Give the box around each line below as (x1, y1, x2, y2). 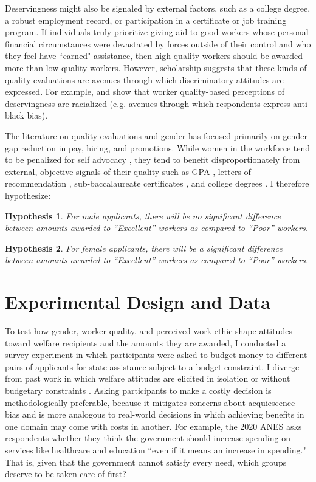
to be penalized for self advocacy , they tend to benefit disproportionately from (5, 153, 300, 166)
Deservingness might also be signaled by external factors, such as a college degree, (5, 2, 311, 14)
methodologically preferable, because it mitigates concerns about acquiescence (5, 396, 295, 408)
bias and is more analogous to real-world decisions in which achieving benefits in (5, 408, 304, 421)
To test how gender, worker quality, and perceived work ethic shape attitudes (5, 325, 292, 337)
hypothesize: (5, 188, 51, 201)
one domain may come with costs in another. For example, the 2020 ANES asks (5, 419, 302, 432)
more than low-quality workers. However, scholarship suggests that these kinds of (5, 61, 307, 74)
